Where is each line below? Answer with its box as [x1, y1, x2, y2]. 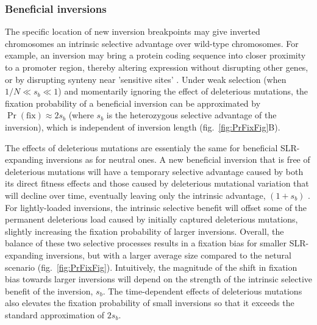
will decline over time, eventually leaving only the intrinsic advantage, [5, 188, 266, 201]
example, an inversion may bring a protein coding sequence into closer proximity [5, 49, 306, 62]
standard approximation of [5, 308, 105, 321]
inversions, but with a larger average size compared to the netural [46, 248, 291, 261]
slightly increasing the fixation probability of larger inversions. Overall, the [5, 224, 284, 237]
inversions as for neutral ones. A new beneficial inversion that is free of [46, 153, 310, 166]
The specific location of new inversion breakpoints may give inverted [5, 25, 260, 38]
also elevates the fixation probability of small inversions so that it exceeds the [5, 296, 294, 309]
